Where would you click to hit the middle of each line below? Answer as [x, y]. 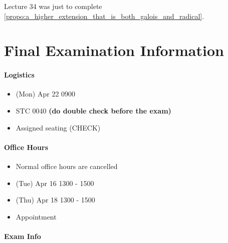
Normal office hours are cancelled [67, 166]
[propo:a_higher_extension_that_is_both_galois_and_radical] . [104, 16]
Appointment [36, 216]
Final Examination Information [114, 50]
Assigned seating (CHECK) [58, 127]
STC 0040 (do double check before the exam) [93, 110]
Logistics [19, 75]
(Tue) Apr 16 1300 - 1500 [55, 183]
